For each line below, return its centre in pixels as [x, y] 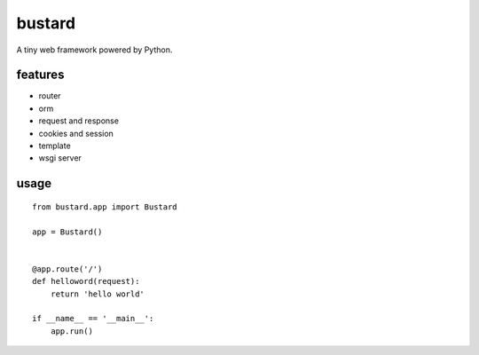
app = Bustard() [67, 232]
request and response [79, 121]
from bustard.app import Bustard [105, 207]
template [55, 146]
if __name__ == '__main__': [93, 319]
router [50, 96]
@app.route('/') [67, 269]
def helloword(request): [86, 281]
